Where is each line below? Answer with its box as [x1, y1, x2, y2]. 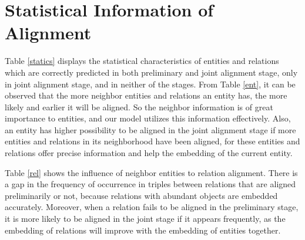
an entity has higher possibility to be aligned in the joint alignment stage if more [5, 123, 296, 136]
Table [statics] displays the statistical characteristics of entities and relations [5, 55, 279, 67]
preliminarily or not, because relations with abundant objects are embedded [5, 189, 278, 201]
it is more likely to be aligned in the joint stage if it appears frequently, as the [5, 212, 286, 225]
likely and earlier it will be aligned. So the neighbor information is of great [5, 100, 273, 113]
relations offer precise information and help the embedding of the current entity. [5, 147, 293, 159]
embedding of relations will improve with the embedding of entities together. [5, 224, 281, 236]
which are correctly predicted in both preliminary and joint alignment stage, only [5, 66, 298, 78]
